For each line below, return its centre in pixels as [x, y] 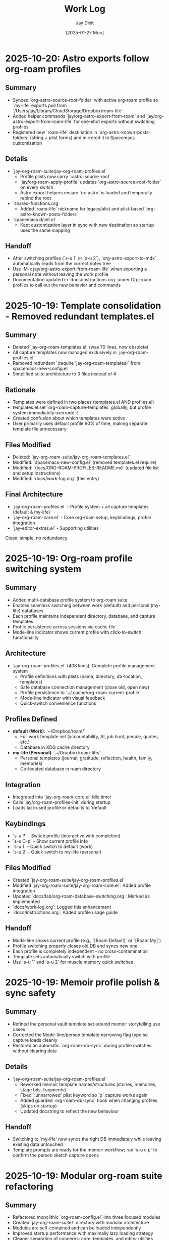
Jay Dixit [85, 23]
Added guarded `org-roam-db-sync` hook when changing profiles [89, 1100]
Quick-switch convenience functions [58, 703]
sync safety [31, 993]
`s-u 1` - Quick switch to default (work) [53, 847]
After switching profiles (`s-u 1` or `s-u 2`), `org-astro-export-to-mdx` [84, 258]
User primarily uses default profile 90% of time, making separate [80, 423]
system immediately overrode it [45, 413]
